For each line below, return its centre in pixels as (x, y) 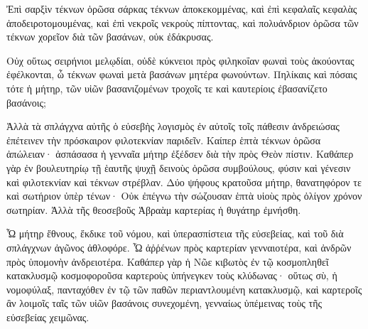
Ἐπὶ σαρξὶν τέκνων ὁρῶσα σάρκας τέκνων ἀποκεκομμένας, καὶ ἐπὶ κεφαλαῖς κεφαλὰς (182, 9)
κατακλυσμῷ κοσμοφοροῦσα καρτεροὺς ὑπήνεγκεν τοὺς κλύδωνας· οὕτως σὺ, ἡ (172, 275)
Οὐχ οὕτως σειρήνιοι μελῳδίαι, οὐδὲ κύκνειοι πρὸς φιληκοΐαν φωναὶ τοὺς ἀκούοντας (180, 60)
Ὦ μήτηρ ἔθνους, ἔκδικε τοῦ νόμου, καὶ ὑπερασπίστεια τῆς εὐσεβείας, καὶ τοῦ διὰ (175, 233)
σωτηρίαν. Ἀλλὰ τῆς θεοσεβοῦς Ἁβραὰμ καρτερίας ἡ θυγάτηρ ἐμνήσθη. (154, 209)
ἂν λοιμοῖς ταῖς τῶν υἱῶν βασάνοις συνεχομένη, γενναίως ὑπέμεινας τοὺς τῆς (164, 303)
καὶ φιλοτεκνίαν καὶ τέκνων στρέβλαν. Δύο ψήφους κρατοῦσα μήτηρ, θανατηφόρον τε (184, 182)
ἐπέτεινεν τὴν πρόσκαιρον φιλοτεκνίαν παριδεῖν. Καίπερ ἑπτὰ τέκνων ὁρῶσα (164, 140)
